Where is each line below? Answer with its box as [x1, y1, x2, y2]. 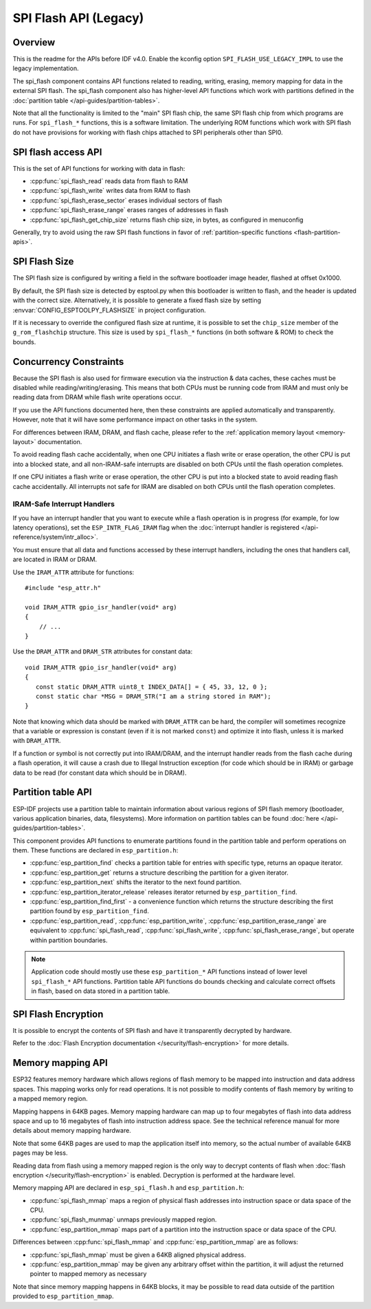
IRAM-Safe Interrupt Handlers [12, 499, 115, 509]
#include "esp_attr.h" [25, 584, 102, 591]
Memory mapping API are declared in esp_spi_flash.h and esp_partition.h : [12, 1184, 245, 1192]
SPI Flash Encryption [12, 1008, 104, 1020]
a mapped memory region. [12, 1095, 88, 1103]
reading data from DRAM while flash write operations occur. [12, 393, 182, 401]
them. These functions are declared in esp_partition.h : [12, 846, 179, 855]
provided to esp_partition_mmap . [12, 1292, 114, 1301]
